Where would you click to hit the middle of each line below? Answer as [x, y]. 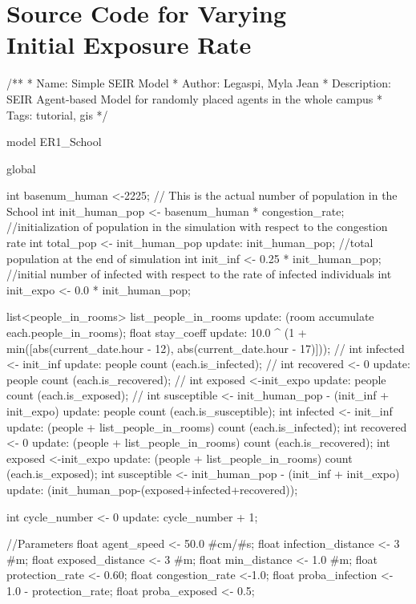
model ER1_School [54, 142]
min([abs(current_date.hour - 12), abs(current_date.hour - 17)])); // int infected [206, 348]
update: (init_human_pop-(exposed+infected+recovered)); [152, 489]
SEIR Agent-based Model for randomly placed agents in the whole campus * [194, 98]
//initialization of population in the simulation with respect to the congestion [197, 227]
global [21, 168]
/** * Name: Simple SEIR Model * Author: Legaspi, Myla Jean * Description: [199, 83]
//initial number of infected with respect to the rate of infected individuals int [199, 274]
